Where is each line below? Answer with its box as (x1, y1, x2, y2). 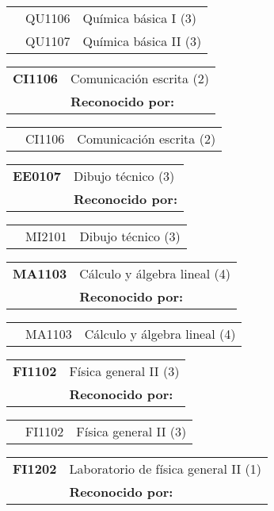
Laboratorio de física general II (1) (69, 459, 262, 478)
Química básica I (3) (82, 9, 197, 27)
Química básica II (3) (82, 32, 202, 50)
